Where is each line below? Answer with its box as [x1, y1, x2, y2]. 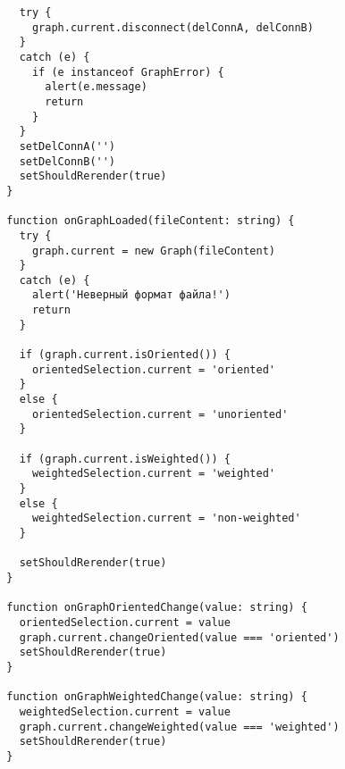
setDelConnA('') [19, 139, 116, 153]
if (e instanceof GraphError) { [31, 65, 224, 79]
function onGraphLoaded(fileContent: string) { [6, 214, 295, 228]
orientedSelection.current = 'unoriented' [31, 407, 289, 421]
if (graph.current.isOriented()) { [19, 348, 231, 362]
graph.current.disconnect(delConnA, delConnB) [31, 21, 314, 34]
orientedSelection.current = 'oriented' [31, 363, 275, 376]
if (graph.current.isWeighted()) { [19, 452, 231, 465]
